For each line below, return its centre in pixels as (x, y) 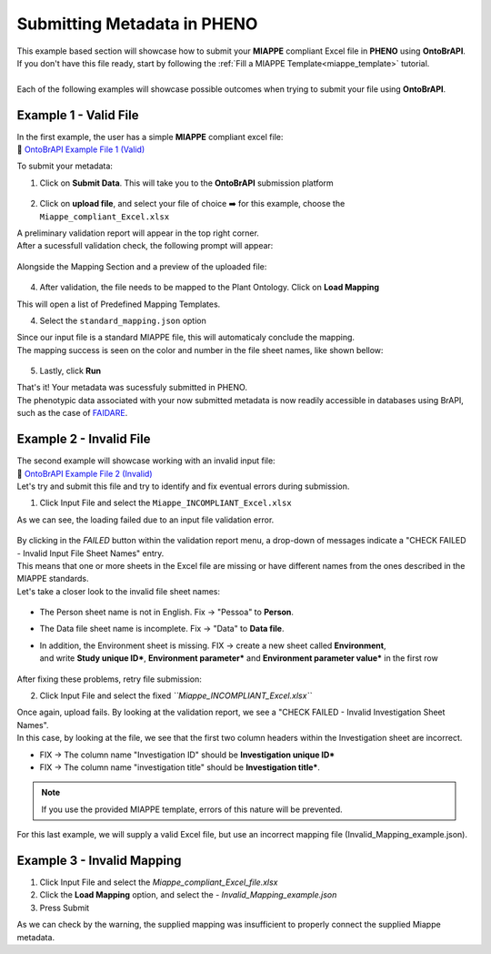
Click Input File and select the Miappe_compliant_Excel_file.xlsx (159, 882)
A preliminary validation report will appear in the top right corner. (138, 233)
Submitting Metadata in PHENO (137, 24)
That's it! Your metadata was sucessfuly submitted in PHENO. (132, 388)
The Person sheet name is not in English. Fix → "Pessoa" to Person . (167, 612)
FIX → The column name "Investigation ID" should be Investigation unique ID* (187, 755)
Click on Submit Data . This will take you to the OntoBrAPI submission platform (186, 183)
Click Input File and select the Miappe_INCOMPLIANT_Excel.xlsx (165, 503)
